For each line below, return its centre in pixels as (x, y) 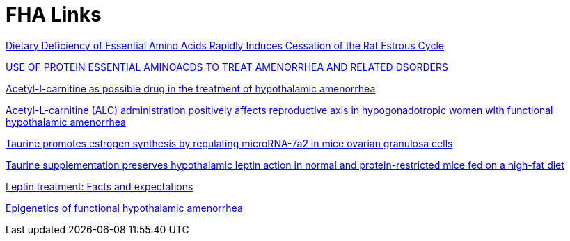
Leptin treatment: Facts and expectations (100, 186)
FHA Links (54, 15)
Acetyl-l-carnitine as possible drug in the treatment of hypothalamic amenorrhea (191, 88)
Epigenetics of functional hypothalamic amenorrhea (124, 208)
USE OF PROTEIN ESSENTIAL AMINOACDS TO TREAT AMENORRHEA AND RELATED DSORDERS (227, 67)
